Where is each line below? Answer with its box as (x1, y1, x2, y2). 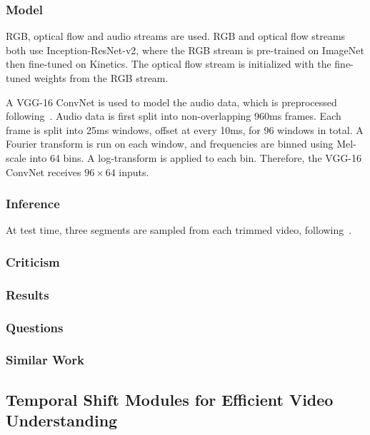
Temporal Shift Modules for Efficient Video (6, 388, 334, 410)
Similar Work (6, 351, 84, 369)
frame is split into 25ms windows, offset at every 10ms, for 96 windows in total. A (6, 122, 364, 137)
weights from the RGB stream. (34, 71, 169, 85)
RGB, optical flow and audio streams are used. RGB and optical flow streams (6, 29, 346, 43)
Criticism (6, 252, 60, 270)
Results (6, 285, 49, 303)
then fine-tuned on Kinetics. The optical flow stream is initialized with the (6, 56, 331, 71)
